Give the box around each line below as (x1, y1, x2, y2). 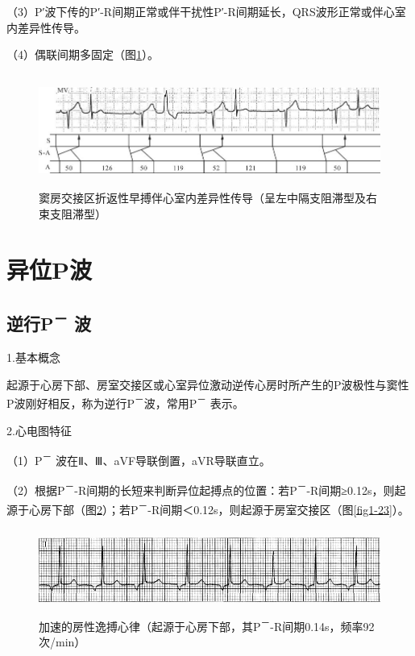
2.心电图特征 (6, 421, 72, 438)
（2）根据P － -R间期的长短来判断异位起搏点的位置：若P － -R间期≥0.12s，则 (6, 480, 395, 499)
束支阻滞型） (39, 205, 106, 222)
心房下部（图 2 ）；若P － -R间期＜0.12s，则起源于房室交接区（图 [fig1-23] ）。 (28, 498, 409, 517)
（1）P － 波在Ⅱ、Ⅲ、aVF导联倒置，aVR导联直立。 (6, 450, 271, 468)
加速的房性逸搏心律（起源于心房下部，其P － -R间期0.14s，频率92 (39, 615, 375, 634)
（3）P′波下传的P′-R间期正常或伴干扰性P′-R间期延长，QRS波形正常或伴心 (6, 3, 395, 19)
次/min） (39, 633, 86, 650)
